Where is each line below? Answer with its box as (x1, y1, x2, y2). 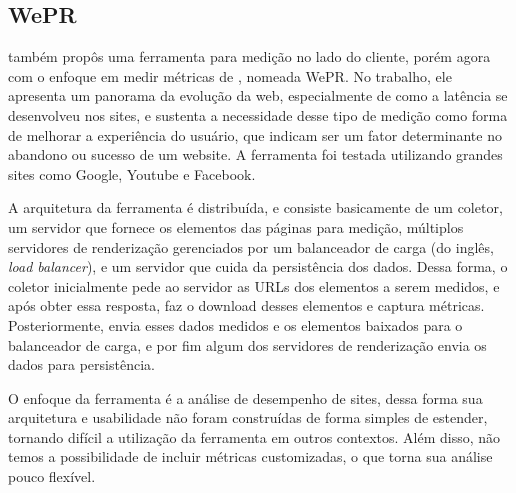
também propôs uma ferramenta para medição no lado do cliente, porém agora (8, 46, 491, 67)
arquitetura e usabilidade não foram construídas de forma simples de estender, (8, 407, 488, 428)
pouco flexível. (8, 466, 96, 487)
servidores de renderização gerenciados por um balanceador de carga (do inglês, (8, 236, 494, 257)
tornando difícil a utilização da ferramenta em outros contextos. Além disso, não (8, 426, 501, 447)
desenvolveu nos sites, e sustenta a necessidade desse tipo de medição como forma (8, 104, 508, 125)
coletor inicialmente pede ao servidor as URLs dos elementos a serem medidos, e (8, 275, 500, 296)
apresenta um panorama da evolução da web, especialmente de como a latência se (8, 85, 508, 106)
